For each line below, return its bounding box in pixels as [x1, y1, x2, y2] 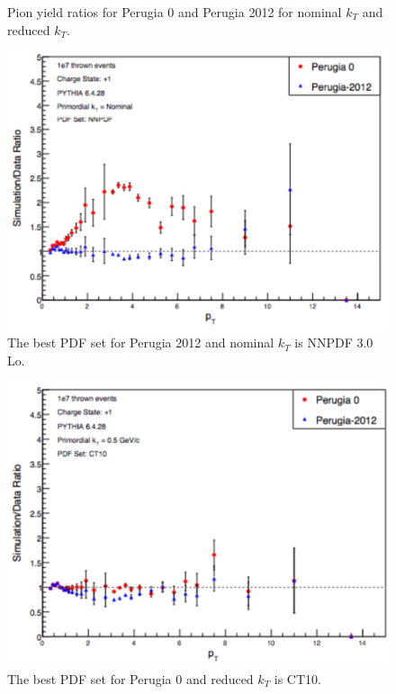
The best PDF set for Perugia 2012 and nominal [7, 333, 274, 352]
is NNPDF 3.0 [294, 333, 373, 352]
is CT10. [274, 670, 321, 689]
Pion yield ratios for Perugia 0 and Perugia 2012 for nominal [7, 3, 342, 21]
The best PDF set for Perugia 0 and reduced [7, 670, 254, 689]
